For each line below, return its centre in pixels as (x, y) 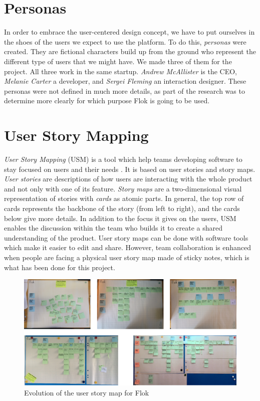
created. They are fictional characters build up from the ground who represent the (130, 51)
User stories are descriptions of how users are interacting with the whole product (128, 179)
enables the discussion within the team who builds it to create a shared (113, 228)
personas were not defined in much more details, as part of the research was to (124, 90)
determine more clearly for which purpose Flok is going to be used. (107, 101)
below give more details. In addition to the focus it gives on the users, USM (120, 218)
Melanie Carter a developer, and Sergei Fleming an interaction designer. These (125, 81)
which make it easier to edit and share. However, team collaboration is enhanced (128, 247)
